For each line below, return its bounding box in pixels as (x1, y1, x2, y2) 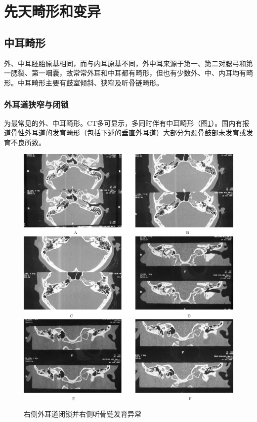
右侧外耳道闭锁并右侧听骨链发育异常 (24, 409, 141, 419)
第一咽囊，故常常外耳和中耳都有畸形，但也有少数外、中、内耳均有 (31, 68, 246, 78)
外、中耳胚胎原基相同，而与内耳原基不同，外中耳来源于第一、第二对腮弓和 (4, 58, 246, 68)
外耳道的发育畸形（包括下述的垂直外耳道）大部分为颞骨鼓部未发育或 (24, 127, 246, 138)
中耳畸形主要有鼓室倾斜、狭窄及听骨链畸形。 (17, 77, 163, 87)
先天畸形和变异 (4, 1, 101, 21)
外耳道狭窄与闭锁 (4, 98, 69, 111)
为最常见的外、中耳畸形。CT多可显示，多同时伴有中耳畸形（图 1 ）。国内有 (4, 117, 243, 128)
